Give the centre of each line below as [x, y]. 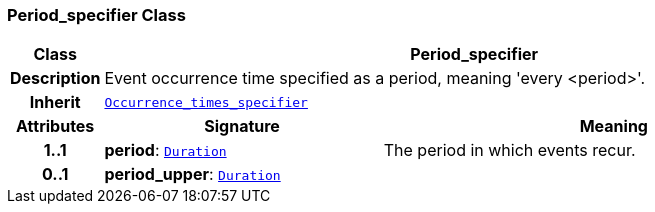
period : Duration [165, 150]
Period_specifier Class [96, 15]
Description [55, 78]
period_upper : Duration [192, 174]
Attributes [55, 126]
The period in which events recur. [509, 150]
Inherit [55, 102]
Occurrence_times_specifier [206, 102]
